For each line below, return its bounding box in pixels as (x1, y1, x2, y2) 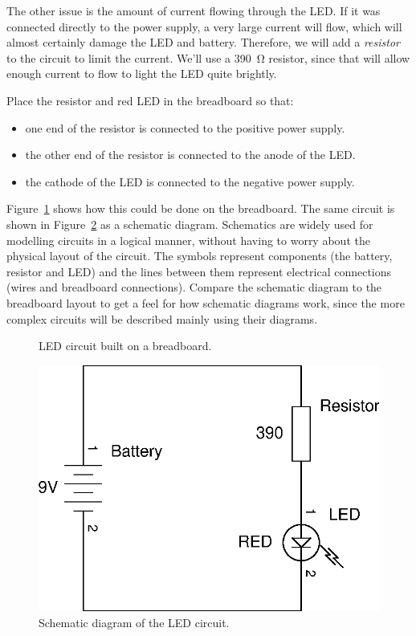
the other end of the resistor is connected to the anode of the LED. (25, 146, 356, 163)
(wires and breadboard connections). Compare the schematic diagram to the (6, 279, 382, 296)
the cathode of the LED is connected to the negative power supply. (25, 173, 355, 190)
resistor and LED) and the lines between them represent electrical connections (6, 263, 392, 279)
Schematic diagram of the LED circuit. (39, 614, 230, 630)
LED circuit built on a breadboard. (39, 337, 212, 354)
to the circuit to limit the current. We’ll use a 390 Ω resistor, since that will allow (6, 49, 410, 66)
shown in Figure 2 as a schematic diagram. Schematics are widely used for (6, 215, 373, 232)
